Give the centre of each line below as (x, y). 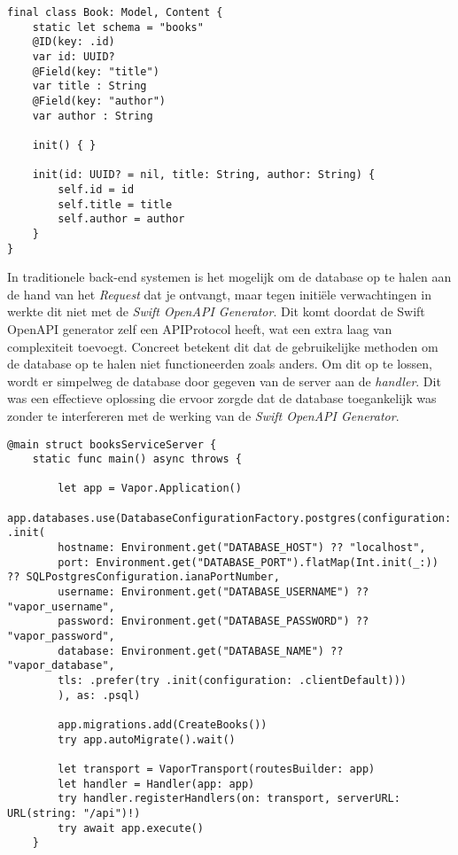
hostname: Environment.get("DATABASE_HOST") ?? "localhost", (242, 548)
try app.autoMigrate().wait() (147, 739)
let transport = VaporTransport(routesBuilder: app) (217, 769)
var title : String (89, 86)
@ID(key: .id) (74, 42)
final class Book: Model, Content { (115, 12)
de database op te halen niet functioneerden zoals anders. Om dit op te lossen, (220, 364)
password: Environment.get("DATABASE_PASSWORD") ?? (213, 622)
